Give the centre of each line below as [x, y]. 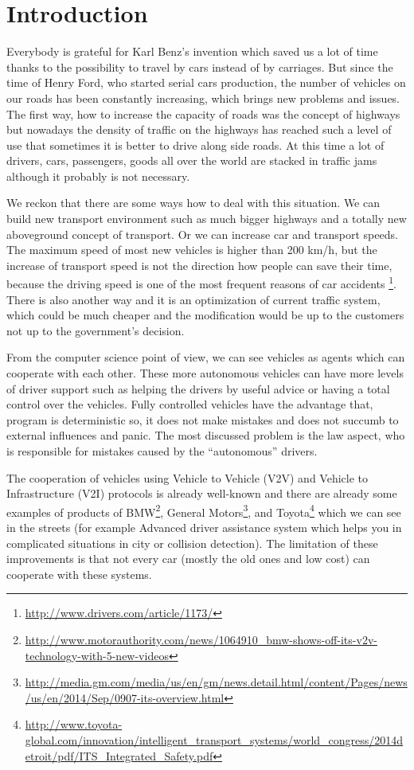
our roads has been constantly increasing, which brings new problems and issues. [203, 98]
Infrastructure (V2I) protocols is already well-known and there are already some [202, 493]
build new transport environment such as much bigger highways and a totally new [207, 219]
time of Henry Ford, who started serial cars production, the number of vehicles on [206, 82]
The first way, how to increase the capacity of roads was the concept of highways [203, 113]
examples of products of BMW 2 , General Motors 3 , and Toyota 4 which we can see [204, 510]
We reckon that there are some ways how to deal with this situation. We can [193, 203]
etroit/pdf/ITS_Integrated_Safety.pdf [119, 755]
